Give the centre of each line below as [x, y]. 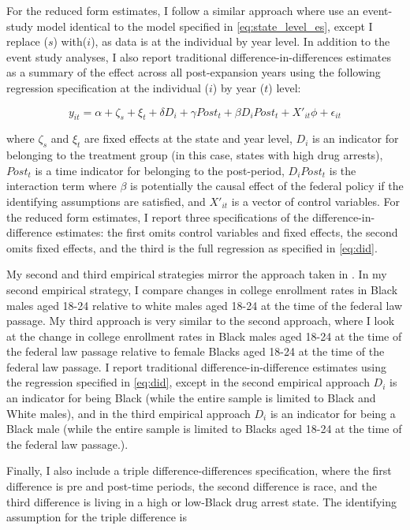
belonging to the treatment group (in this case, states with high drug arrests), [195, 155]
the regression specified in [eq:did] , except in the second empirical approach [188, 382]
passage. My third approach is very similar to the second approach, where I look [201, 321]
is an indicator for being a [333, 413]
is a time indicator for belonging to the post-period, [160, 170]
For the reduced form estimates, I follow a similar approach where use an [183, 10]
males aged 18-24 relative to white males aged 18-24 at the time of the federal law [205, 305]
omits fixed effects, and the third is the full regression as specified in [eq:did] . [192, 247]
